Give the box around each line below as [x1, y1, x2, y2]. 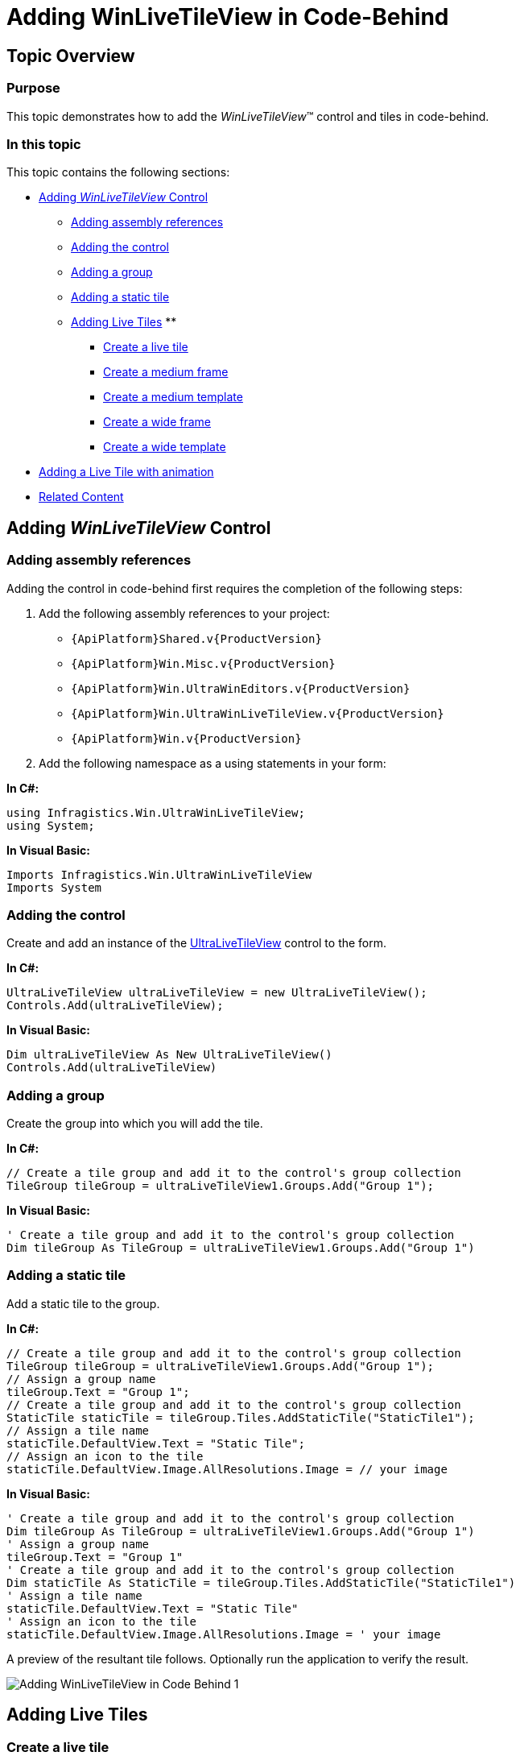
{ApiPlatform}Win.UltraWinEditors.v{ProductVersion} [71, 681, 411, 695]
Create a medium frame [103, 365, 229, 379]
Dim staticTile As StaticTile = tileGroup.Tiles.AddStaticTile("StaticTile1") [6, 1576, 516, 1589]
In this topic [6, 135, 81, 152]
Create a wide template [103, 440, 226, 454]
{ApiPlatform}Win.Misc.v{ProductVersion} [71, 656, 336, 670]
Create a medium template [103, 390, 243, 404]
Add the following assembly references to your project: [39, 606, 330, 620]
